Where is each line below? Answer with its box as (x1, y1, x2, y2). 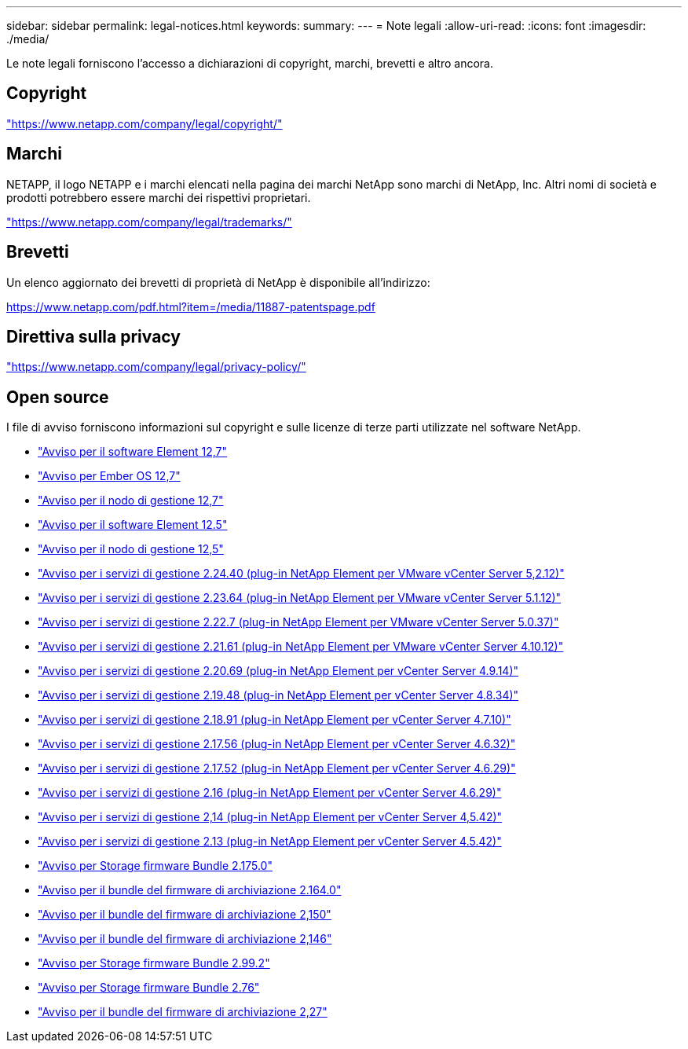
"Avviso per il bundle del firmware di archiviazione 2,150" (38, 908, 331, 922)
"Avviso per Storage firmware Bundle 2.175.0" (38, 859, 273, 873)
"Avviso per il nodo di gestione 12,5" (38, 542, 224, 556)
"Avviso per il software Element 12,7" (38, 445, 228, 459)
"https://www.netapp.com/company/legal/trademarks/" (6, 215, 292, 229)
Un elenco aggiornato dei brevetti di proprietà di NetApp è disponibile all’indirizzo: (6, 275, 430, 289)
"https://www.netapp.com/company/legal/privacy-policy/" (6, 360, 306, 374)
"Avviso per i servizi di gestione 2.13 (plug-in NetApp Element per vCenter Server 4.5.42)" (38, 834, 502, 849)
